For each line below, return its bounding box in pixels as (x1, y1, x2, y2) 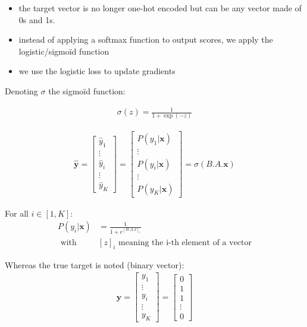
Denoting (5, 84, 38, 97)
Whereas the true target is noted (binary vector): (5, 258, 184, 271)
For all (5, 207, 29, 219)
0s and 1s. (18, 13, 55, 26)
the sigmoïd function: (48, 84, 126, 97)
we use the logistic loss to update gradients (18, 65, 176, 77)
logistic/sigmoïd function (18, 45, 109, 57)
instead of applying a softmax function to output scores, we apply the (18, 33, 273, 46)
